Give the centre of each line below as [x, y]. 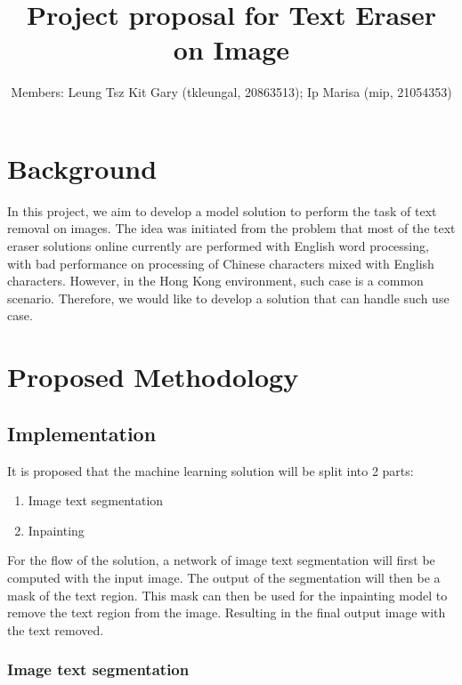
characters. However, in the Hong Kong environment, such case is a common [215, 281]
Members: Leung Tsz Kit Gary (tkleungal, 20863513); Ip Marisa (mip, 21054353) [231, 92]
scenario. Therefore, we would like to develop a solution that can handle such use [228, 298]
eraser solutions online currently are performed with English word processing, [218, 246]
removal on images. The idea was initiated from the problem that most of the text [231, 228]
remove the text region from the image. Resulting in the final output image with [227, 612]
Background [82, 168]
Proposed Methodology [153, 377]
